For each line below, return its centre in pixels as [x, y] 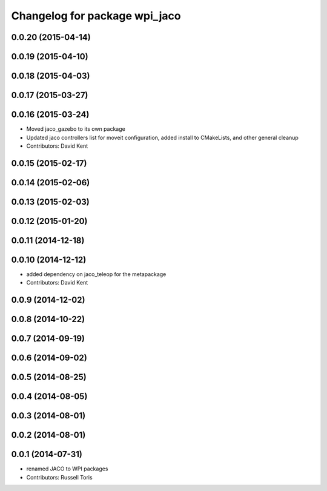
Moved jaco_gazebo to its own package [76, 129]
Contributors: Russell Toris [60, 477]
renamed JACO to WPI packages [67, 469]
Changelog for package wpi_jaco [96, 16]
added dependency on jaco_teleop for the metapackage [96, 274]
